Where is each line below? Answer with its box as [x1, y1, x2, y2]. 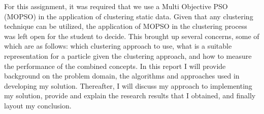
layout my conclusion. [4, 100, 72, 110]
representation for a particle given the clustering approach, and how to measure [4, 50, 252, 61]
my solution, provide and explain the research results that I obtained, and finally [4, 90, 256, 101]
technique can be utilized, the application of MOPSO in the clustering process [4, 21, 247, 31]
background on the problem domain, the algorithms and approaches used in [4, 70, 240, 81]
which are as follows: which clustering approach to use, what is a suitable [4, 41, 232, 51]
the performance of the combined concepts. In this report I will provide [4, 60, 226, 71]
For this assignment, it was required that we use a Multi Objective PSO [4, 1, 228, 11]
